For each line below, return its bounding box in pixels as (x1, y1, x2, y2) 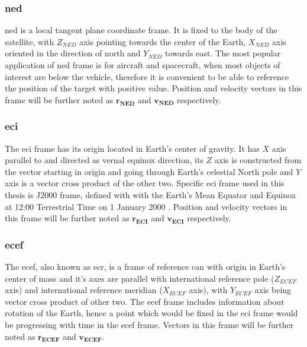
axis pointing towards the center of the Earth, (79, 35, 246, 47)
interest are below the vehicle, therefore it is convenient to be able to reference (5, 70, 289, 82)
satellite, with (5, 35, 54, 47)
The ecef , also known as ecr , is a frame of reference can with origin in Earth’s (5, 260, 286, 272)
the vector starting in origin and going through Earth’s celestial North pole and (5, 165, 293, 177)
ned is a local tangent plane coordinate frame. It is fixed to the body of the (5, 24, 277, 36)
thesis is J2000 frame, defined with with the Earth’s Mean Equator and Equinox (5, 188, 296, 200)
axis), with (189, 284, 228, 296)
